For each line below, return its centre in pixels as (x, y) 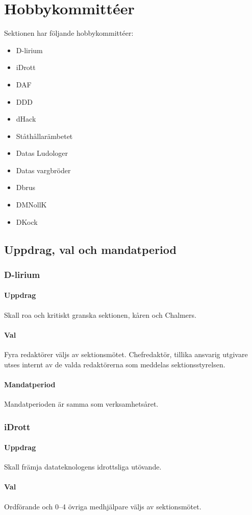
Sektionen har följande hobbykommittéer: (69, 33)
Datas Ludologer (42, 153)
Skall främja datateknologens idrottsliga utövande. (83, 467)
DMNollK (31, 205)
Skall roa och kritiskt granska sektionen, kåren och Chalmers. (100, 314)
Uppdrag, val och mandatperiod (90, 249)
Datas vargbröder (43, 170)
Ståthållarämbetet (44, 136)
